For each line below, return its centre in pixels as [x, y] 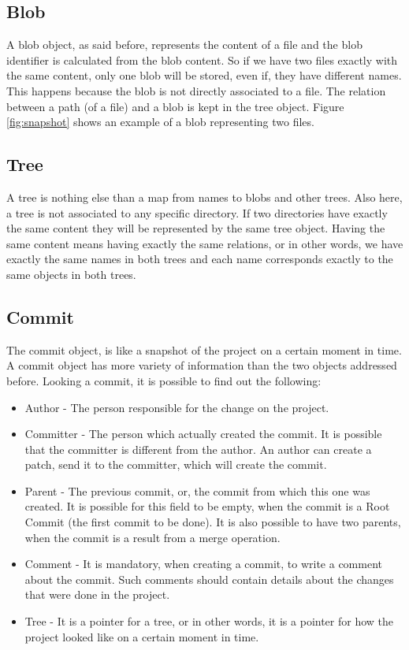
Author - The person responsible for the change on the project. [177, 407]
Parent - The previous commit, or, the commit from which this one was [197, 490]
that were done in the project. [97, 594]
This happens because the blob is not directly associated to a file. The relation [196, 90]
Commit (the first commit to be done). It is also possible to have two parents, [213, 522]
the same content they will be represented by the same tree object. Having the [196, 228]
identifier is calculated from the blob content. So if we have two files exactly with [202, 59]
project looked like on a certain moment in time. [142, 636]
